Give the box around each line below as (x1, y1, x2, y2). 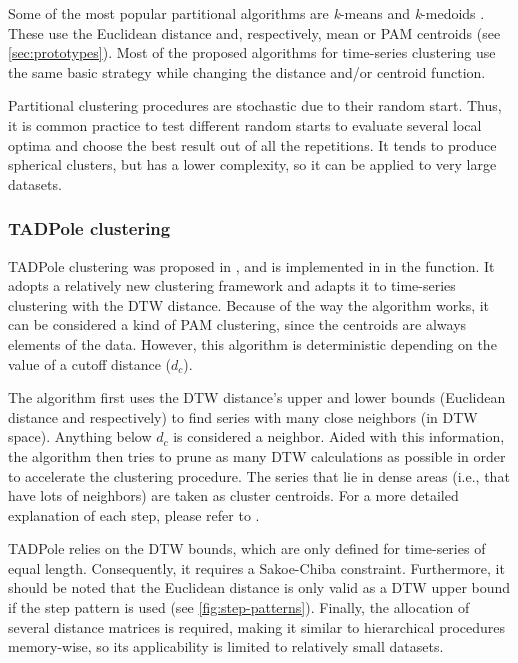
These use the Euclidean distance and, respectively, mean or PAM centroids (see (8, 22, 501, 43)
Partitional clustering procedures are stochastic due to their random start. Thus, (8, 95, 502, 116)
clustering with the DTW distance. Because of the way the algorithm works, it (8, 294, 490, 315)
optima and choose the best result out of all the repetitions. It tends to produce (8, 134, 497, 155)
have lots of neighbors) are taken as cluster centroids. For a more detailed (8, 485, 459, 506)
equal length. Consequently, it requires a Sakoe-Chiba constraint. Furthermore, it (8, 557, 505, 578)
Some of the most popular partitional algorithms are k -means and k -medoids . (8, 3, 485, 23)
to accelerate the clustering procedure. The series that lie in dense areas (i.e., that (8, 465, 510, 486)
